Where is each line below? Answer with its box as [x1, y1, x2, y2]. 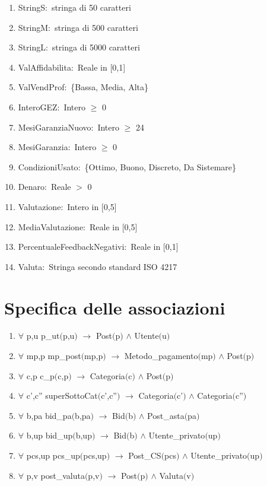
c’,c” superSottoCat [26, 389, 98, 402]
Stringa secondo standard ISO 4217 [49, 260, 177, 272]
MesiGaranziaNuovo [18, 120, 91, 133]
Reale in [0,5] [90, 220, 138, 233]
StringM [18, 21, 49, 33]
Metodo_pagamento [124, 350, 198, 362]
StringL [18, 41, 46, 53]
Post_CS [128, 449, 161, 461]
